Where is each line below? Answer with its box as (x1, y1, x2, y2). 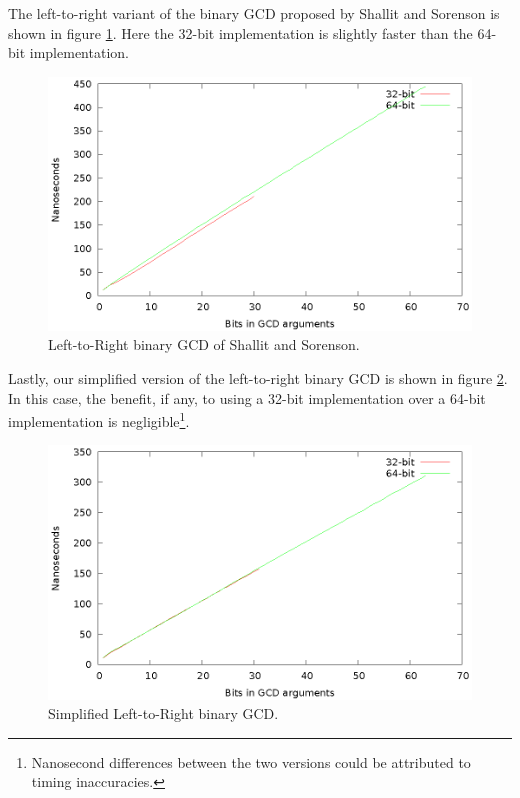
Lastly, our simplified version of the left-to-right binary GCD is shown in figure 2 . (8, 368, 508, 389)
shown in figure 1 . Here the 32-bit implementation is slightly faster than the (8, 22, 473, 43)
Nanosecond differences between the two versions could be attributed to (31, 751, 471, 772)
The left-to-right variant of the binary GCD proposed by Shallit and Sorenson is (8, 3, 500, 23)
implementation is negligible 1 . (8, 408, 190, 431)
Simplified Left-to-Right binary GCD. (48, 703, 279, 724)
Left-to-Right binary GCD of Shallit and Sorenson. (48, 334, 360, 355)
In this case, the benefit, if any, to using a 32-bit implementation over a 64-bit (8, 387, 486, 408)
